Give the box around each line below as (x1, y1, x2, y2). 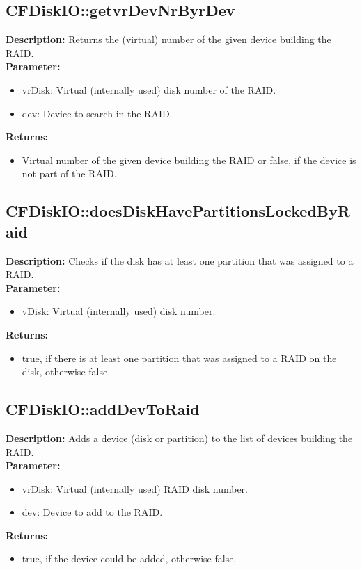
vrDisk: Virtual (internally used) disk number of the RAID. (22, 82, 276, 97)
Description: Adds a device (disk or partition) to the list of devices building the (6, 430, 353, 445)
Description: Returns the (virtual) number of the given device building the (6, 32, 331, 47)
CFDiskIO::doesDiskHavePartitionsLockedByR (6, 200, 350, 222)
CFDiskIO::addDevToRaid (6, 398, 200, 420)
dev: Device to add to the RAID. (22, 505, 163, 519)
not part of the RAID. (22, 166, 117, 181)
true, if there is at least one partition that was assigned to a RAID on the (22, 350, 337, 365)
